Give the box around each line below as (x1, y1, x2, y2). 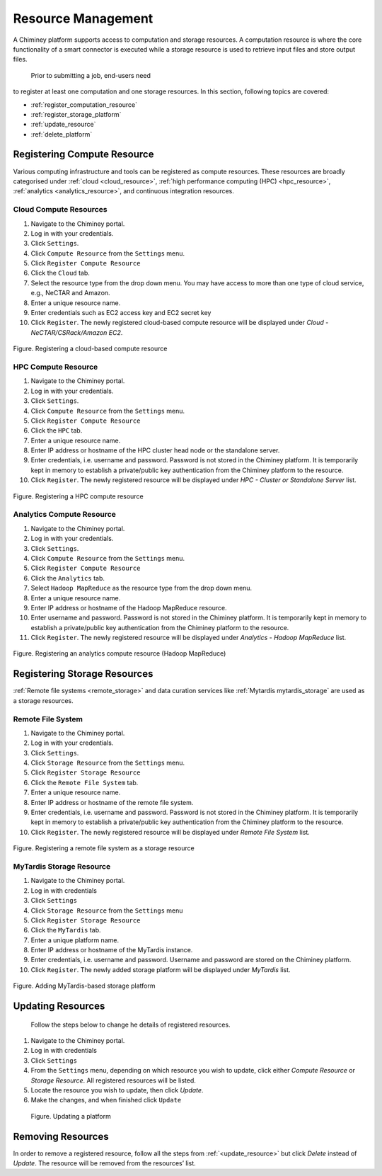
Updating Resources (13, 1000, 105, 1012)
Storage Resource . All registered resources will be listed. (30, 1076, 196, 1085)
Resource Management (13, 11, 154, 26)
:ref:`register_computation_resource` (30, 100, 138, 109)
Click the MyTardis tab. (30, 926, 102, 935)
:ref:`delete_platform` (30, 130, 93, 138)
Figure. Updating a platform (30, 1112, 111, 1120)
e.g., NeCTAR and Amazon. (30, 289, 110, 297)
